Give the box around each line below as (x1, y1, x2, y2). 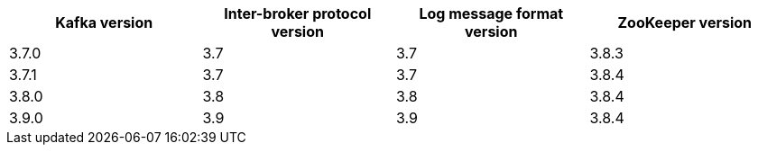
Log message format (419, 4, 564, 22)
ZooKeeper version (617, 13, 753, 31)
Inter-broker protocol (224, 4, 372, 22)
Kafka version (55, 13, 153, 31)
